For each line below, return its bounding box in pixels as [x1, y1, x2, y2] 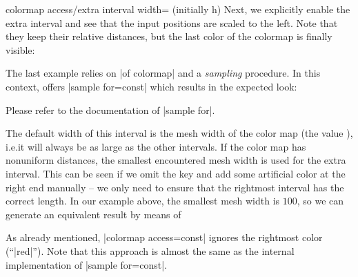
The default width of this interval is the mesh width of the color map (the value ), [6, 126, 353, 140]
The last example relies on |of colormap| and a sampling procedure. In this [6, 66, 321, 80]
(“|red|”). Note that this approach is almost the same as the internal [6, 243, 295, 258]
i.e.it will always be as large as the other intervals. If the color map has [6, 139, 306, 153]
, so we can [297, 193, 344, 208]
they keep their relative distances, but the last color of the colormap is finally [6, 29, 332, 44]
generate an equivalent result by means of [6, 207, 181, 221]
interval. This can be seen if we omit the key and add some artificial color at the [6, 166, 346, 180]
